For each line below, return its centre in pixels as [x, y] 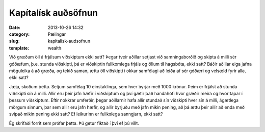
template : [19, 48]
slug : [14, 41]
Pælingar [57, 34]
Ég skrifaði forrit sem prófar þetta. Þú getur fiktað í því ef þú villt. [74, 123]
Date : [15, 27]
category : [19, 34]
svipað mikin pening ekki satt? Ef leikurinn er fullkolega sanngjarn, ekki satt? [86, 114]
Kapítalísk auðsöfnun [53, 13]
